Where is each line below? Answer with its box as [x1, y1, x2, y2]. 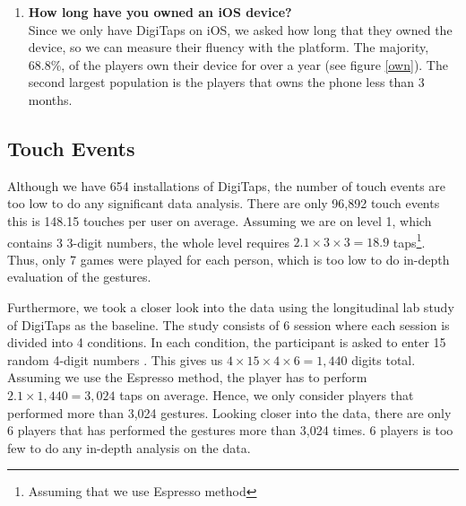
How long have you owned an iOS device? [28, 3, 292, 21]
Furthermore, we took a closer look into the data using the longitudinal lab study [7, 297, 454, 316]
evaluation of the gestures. [7, 267, 151, 286]
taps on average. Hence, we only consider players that [119, 385, 414, 404]
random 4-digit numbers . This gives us [7, 350, 223, 369]
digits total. [351, 350, 416, 369]
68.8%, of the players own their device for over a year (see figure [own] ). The [28, 55, 448, 74]
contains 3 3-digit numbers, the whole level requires [7, 232, 289, 251]
